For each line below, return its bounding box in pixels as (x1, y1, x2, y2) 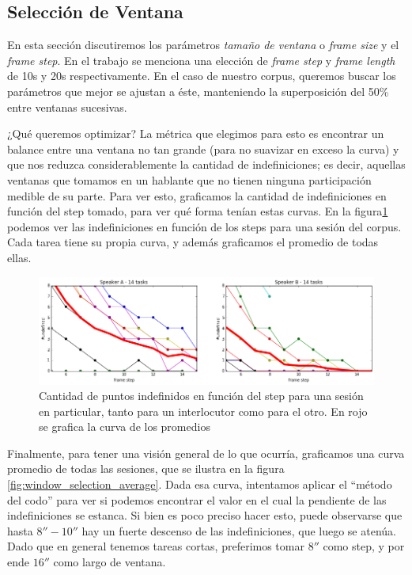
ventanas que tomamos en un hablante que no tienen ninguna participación (7, 171, 372, 188)
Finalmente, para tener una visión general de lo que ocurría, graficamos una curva (7, 444, 405, 461)
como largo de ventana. (53, 554, 166, 570)
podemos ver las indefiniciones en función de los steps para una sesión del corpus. (7, 218, 402, 234)
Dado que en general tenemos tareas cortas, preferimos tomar (7, 538, 304, 554)
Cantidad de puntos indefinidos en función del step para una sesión (39, 387, 364, 404)
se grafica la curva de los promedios (39, 418, 210, 435)
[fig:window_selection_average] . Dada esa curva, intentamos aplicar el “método (7, 476, 392, 493)
